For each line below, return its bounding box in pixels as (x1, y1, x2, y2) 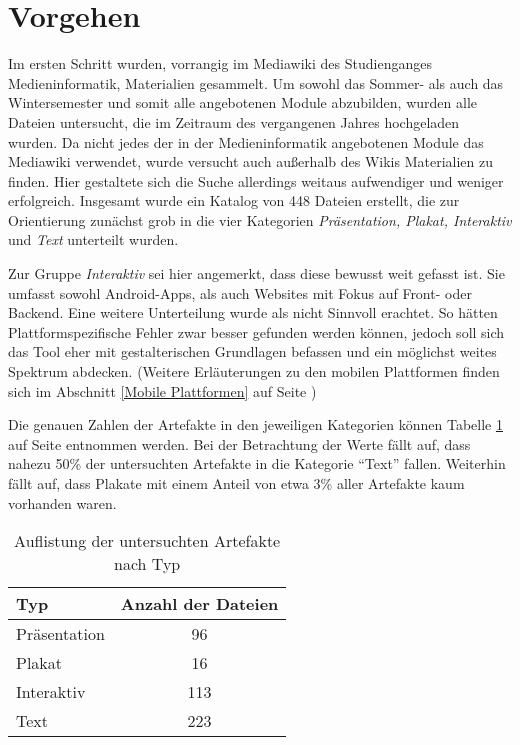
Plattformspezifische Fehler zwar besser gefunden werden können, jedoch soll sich (8, 321, 505, 342)
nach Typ (114, 552, 181, 576)
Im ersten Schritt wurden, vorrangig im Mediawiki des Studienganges (8, 53, 432, 74)
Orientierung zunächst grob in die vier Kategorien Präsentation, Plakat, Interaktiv (8, 209, 512, 230)
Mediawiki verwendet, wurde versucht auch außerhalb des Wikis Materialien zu (8, 151, 493, 172)
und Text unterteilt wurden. (8, 229, 179, 250)
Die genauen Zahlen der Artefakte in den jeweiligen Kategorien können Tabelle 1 (8, 414, 503, 435)
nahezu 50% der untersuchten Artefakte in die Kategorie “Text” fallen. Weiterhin (8, 453, 506, 474)
